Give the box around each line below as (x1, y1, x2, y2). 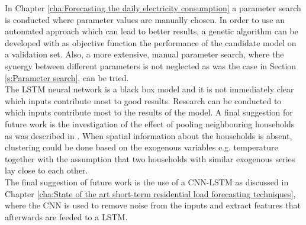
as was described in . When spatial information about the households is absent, (5, 129, 292, 142)
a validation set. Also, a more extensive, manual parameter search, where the (5, 48, 284, 60)
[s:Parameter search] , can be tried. (5, 71, 129, 83)
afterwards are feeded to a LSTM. (5, 210, 128, 223)
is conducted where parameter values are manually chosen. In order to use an (5, 13, 285, 25)
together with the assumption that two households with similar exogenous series (5, 152, 295, 165)
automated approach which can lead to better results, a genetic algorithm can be (5, 25, 298, 37)
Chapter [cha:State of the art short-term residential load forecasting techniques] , (5, 187, 296, 200)
